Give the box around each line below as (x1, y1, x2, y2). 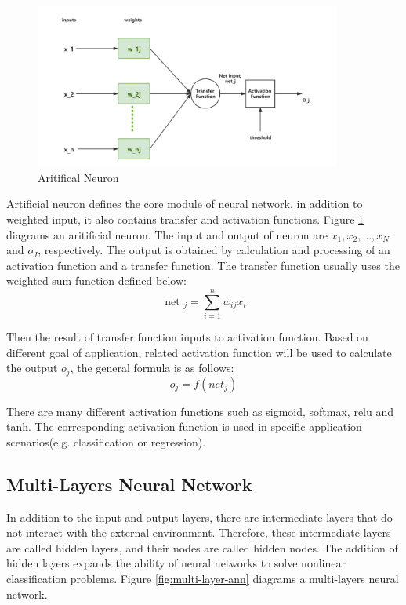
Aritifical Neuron (38, 169, 119, 185)
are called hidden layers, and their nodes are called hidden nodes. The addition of (6, 539, 398, 556)
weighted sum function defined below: (6, 272, 187, 289)
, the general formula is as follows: (70, 359, 234, 376)
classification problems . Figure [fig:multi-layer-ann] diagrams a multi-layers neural (6, 570, 399, 587)
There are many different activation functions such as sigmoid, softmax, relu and (6, 403, 394, 419)
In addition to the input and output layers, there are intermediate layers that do (6, 508, 393, 525)
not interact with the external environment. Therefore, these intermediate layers (6, 524, 391, 541)
